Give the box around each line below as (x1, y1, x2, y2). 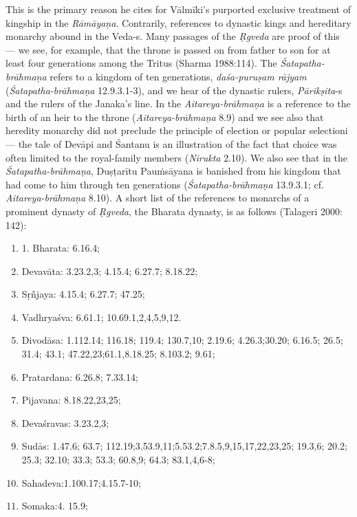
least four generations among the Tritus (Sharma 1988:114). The (6, 56, 277, 70)
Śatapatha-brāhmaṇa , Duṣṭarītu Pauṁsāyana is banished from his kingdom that (6, 164, 341, 178)
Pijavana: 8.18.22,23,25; (21, 393, 121, 407)
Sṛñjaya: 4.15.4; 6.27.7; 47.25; (21, 287, 145, 301)
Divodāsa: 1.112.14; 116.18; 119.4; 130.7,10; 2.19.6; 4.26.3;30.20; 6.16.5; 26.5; (21, 333, 343, 347)
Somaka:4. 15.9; (21, 498, 88, 513)
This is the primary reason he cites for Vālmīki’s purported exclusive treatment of (6, 2, 351, 16)
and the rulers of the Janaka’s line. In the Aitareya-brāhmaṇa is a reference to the (6, 96, 351, 111)
